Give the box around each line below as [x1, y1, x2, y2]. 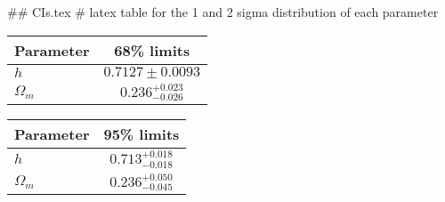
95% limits [103, 124, 180, 145]
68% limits [114, 39, 190, 61]
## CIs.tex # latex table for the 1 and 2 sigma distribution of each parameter [7, 3, 439, 20]
